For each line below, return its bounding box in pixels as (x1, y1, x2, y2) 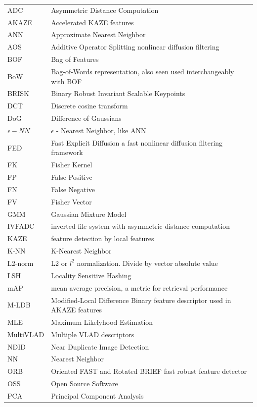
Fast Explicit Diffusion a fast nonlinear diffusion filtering (51, 137, 223, 148)
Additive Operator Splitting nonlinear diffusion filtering (51, 42, 219, 52)
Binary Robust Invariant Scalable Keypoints (51, 88, 185, 99)
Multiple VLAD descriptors (51, 329, 134, 339)
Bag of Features (51, 54, 99, 64)
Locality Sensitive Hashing (51, 270, 131, 280)
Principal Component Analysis (51, 391, 144, 401)
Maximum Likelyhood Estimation (51, 316, 153, 327)
